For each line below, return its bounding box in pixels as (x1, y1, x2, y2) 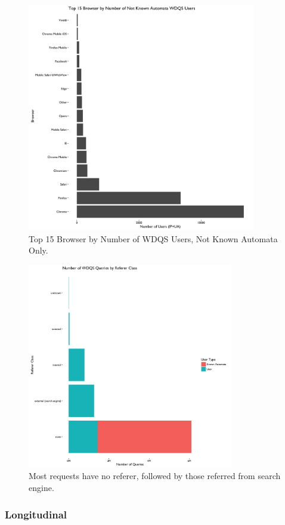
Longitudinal (5, 507, 67, 521)
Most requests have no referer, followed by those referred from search (29, 470, 281, 482)
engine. (29, 481, 54, 494)
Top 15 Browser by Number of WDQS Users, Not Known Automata (29, 232, 278, 245)
